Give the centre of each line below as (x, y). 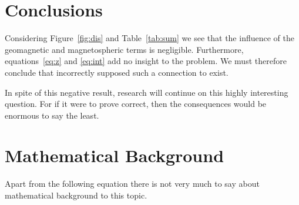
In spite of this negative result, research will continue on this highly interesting (147, 92)
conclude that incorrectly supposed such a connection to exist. (117, 72)
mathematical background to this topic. (76, 195)
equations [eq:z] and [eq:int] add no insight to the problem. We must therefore (146, 61)
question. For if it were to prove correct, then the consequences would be (136, 104)
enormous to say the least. (52, 115)
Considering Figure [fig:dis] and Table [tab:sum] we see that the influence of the (149, 38)
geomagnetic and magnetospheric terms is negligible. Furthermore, (124, 49)
